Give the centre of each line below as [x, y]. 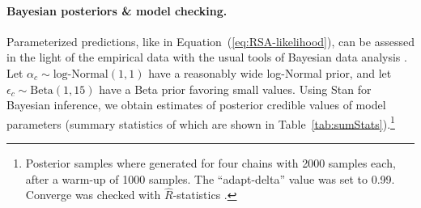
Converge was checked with [93, 195]
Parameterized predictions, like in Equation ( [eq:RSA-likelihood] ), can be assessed [210, 41]
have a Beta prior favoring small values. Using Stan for [235, 89]
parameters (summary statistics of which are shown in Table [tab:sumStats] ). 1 [201, 122]
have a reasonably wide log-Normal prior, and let [270, 72]
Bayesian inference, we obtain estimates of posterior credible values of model [196, 105]
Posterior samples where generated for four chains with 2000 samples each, [210, 163]
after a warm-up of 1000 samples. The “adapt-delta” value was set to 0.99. [210, 178]
